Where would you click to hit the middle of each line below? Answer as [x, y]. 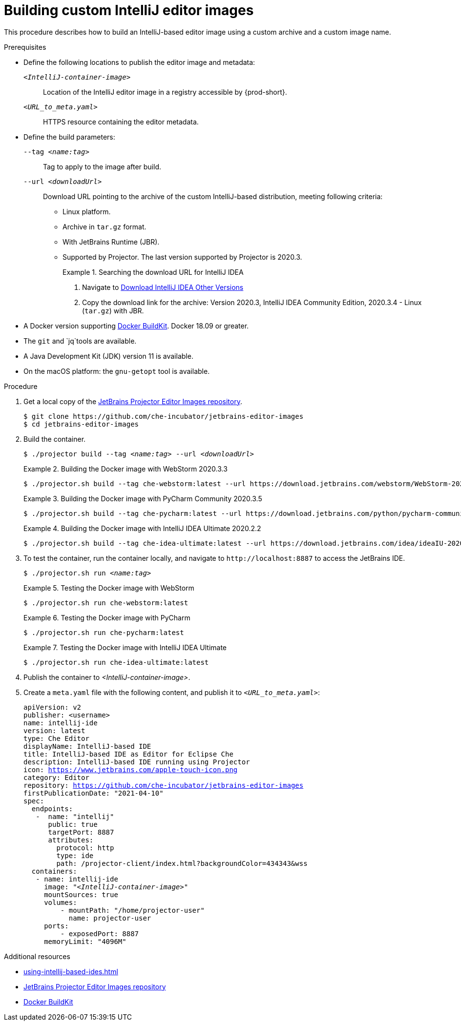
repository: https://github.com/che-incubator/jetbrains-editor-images [164, 785]
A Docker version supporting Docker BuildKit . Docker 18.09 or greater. [136, 326]
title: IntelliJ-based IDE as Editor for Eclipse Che [128, 754]
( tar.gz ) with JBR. [113, 310]
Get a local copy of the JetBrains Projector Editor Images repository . [133, 401]
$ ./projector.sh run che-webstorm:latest [106, 603]
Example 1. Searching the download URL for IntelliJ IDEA [153, 272]
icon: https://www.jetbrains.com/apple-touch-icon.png [131, 769]
